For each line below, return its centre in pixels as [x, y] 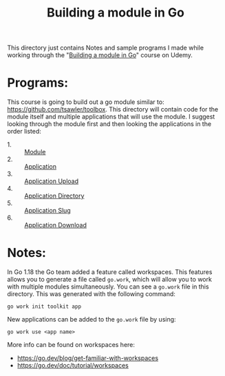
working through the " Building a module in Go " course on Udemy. [100, 55]
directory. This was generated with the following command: [91, 294]
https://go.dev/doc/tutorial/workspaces [73, 366]
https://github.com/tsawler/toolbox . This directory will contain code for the [113, 109]
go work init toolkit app [44, 307]
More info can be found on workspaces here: [71, 345]
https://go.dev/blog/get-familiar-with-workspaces [88, 358]
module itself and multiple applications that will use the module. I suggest [111, 117]
